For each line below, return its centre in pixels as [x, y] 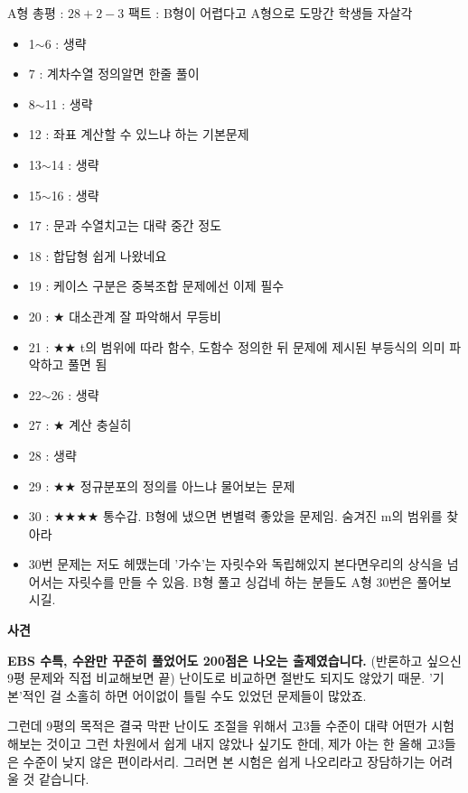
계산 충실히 [100, 425]
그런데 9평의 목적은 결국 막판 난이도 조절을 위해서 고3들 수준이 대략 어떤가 [217, 726]
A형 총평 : [36, 13]
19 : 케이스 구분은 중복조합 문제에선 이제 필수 [156, 286]
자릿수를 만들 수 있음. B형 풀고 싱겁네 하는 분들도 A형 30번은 [240, 581]
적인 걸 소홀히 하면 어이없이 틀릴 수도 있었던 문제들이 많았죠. [194, 695]
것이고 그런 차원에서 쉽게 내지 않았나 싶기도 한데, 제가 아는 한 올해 [234, 744]
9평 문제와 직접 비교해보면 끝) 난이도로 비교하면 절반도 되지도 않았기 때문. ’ [220, 678]
